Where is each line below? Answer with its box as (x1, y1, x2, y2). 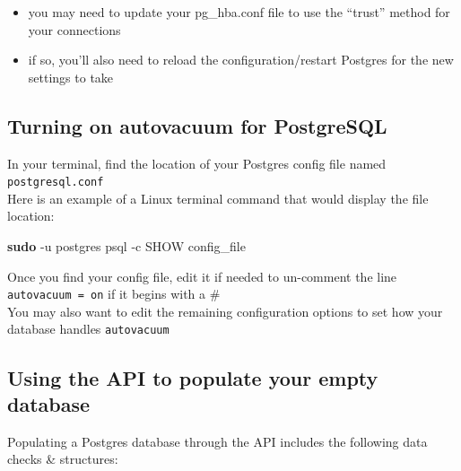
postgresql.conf (7, 176, 104, 189)
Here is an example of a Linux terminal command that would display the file (7, 188, 429, 207)
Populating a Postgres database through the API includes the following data (7, 432, 428, 450)
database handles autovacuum (7, 319, 170, 338)
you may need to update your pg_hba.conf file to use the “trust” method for (28, 3, 450, 21)
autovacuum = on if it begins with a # (7, 284, 221, 303)
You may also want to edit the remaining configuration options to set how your (7, 301, 443, 320)
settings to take (28, 67, 114, 86)
